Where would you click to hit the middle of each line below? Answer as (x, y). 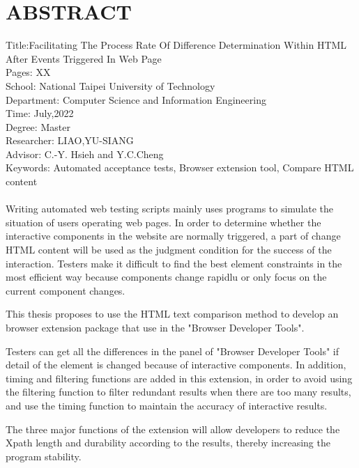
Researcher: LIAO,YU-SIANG (70, 140)
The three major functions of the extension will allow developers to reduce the (173, 429)
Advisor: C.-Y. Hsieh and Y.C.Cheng (85, 154)
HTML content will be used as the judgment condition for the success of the (169, 250)
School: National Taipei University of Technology (110, 85)
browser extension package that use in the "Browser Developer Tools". (155, 327)
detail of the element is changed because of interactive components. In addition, (176, 365)
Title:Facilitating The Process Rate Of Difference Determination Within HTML (176, 45)
